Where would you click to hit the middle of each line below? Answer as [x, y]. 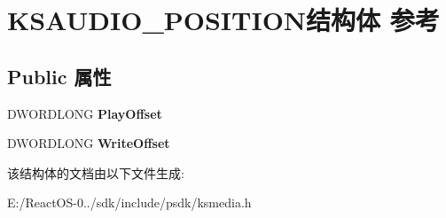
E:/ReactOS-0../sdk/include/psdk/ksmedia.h [129, 202]
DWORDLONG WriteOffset [89, 143]
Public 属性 [59, 76]
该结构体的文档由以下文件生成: [96, 172]
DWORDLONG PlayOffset [85, 113]
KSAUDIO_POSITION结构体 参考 [223, 20]
